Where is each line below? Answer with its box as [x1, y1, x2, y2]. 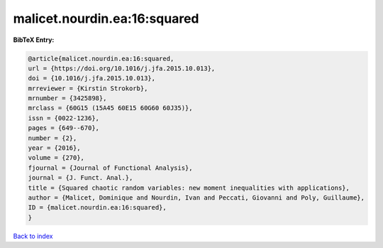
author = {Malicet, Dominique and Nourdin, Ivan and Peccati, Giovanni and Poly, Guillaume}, [28, 194, 365, 202]
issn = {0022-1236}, [28, 114, 99, 122]
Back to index [13, 232, 53, 240]
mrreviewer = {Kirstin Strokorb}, [28, 84, 148, 92]
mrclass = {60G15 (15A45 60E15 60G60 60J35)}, [28, 104, 193, 112]
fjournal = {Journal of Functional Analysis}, [28, 163, 193, 172]
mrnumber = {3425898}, [28, 95, 107, 102]
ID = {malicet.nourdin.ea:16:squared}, [28, 203, 167, 212]
